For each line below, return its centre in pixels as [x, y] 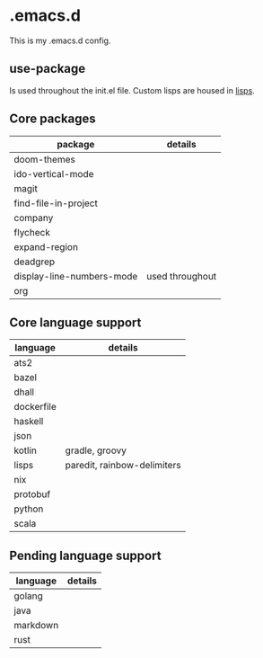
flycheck [32, 232]
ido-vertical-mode [54, 173]
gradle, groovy [96, 450]
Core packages [53, 119]
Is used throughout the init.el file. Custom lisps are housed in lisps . [132, 90]
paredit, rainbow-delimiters [123, 466]
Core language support [75, 322]
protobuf [32, 494]
